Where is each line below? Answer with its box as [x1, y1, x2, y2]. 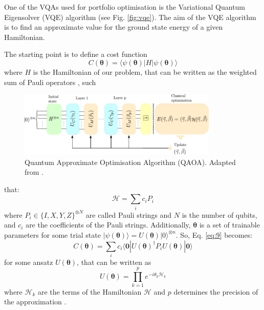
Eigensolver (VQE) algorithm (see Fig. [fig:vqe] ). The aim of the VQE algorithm [4, 11, 256, 22]
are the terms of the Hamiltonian [37, 286, 142, 297]
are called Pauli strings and [85, 209, 172, 220]
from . [25, 167, 44, 177]
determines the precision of [173, 286, 258, 297]
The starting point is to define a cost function [4, 49, 147, 59]
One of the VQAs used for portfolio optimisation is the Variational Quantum [4, 2, 246, 12]
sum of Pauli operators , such [4, 76, 96, 87]
